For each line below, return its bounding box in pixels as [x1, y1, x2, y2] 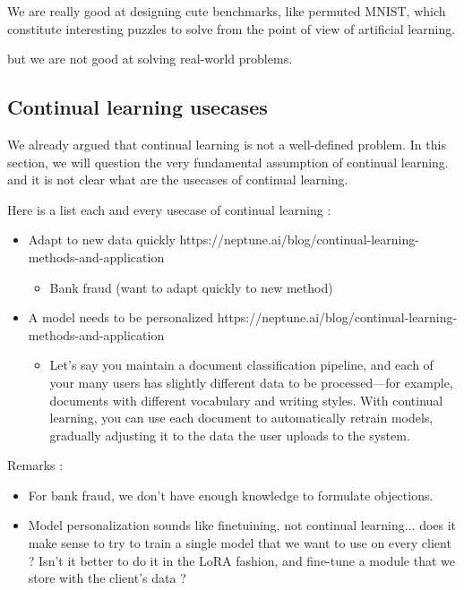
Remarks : [7, 456, 64, 475]
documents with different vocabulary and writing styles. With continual [49, 390, 443, 409]
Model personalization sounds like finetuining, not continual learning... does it [28, 516, 457, 534]
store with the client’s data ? [28, 569, 186, 587]
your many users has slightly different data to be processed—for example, [49, 372, 453, 391]
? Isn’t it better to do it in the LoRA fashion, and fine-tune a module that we [28, 551, 455, 569]
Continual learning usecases [7, 93, 268, 121]
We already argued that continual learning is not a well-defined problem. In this [7, 134, 446, 153]
